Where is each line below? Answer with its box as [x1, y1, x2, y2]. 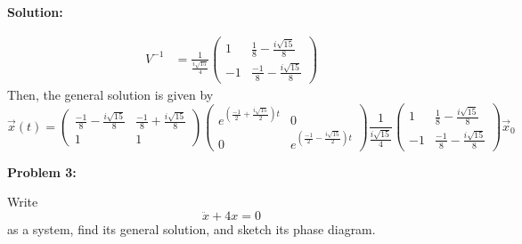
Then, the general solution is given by [7, 85, 214, 103]
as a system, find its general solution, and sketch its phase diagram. [7, 219, 376, 238]
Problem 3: [7, 162, 77, 181]
